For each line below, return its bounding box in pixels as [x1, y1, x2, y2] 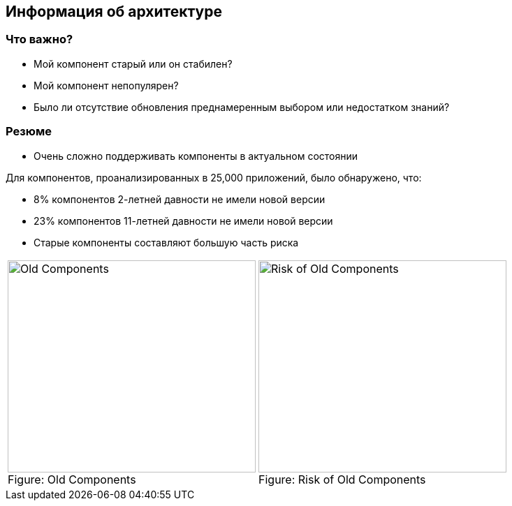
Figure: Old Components [8, 472, 136, 486]
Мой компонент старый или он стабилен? [34, 57, 233, 70]
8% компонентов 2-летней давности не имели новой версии [34, 193, 326, 205]
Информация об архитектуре [6, 3, 222, 20]
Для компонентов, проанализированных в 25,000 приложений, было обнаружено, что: [6, 171, 422, 184]
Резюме [6, 124, 52, 139]
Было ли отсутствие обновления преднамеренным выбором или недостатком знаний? [34, 101, 450, 113]
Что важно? [6, 32, 73, 47]
